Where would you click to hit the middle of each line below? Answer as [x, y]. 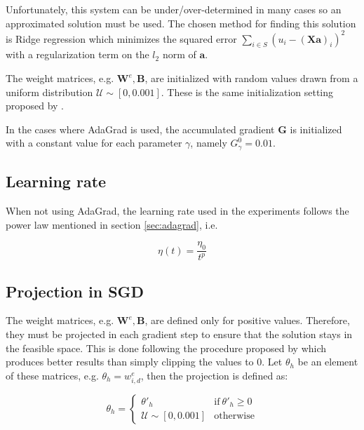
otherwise [234, 416]
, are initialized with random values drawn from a [251, 78]
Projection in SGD [75, 291]
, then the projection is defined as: [214, 375]
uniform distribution [49, 92]
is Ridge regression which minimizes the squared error [121, 38]
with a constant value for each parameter [94, 143]
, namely [209, 143]
